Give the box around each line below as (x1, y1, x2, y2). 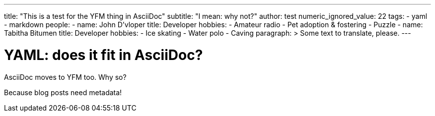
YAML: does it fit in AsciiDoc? (4, 46, 203, 63)
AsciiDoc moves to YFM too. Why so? (4, 72, 127, 81)
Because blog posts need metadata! (4, 88, 122, 97)
